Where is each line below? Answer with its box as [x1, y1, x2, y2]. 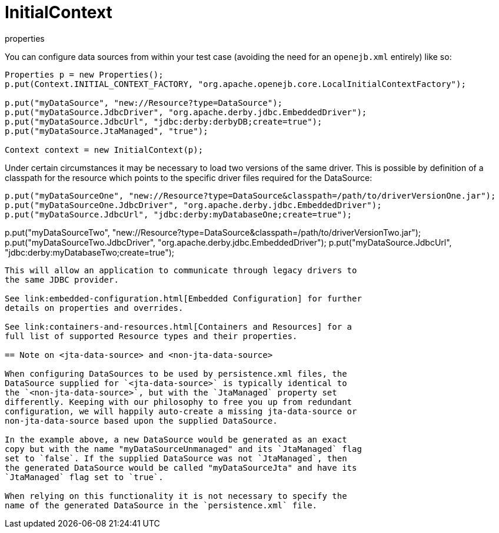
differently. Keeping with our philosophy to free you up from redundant [5, 397, 352, 407]
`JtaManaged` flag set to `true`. [5, 472, 164, 482]
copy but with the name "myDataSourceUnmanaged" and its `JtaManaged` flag [5, 444, 362, 454]
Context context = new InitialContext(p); [5, 145, 204, 155]
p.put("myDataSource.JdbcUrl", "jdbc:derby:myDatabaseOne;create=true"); [5, 209, 352, 219]
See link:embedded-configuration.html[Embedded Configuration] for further [5, 293, 362, 303]
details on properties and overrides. [5, 303, 184, 313]
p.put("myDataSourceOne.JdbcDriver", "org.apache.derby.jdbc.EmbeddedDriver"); [5, 200, 382, 210]
